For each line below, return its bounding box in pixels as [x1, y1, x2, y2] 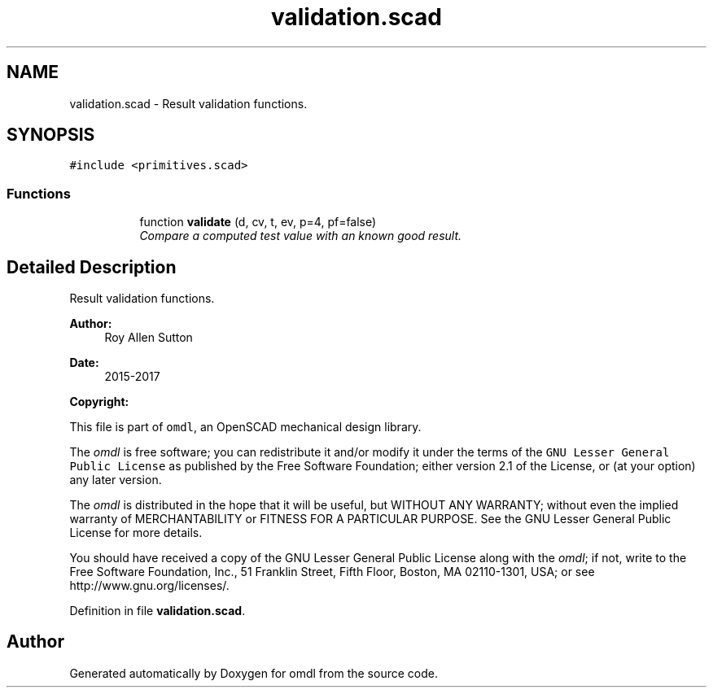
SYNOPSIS [7, 124, 95, 146]
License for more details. [69, 526, 203, 540]
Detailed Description [7, 256, 177, 277]
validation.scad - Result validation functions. [69, 96, 308, 111]
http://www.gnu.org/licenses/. [69, 578, 230, 593]
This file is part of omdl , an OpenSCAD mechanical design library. [69, 420, 422, 434]
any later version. [69, 473, 162, 487]
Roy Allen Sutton [104, 330, 193, 345]
